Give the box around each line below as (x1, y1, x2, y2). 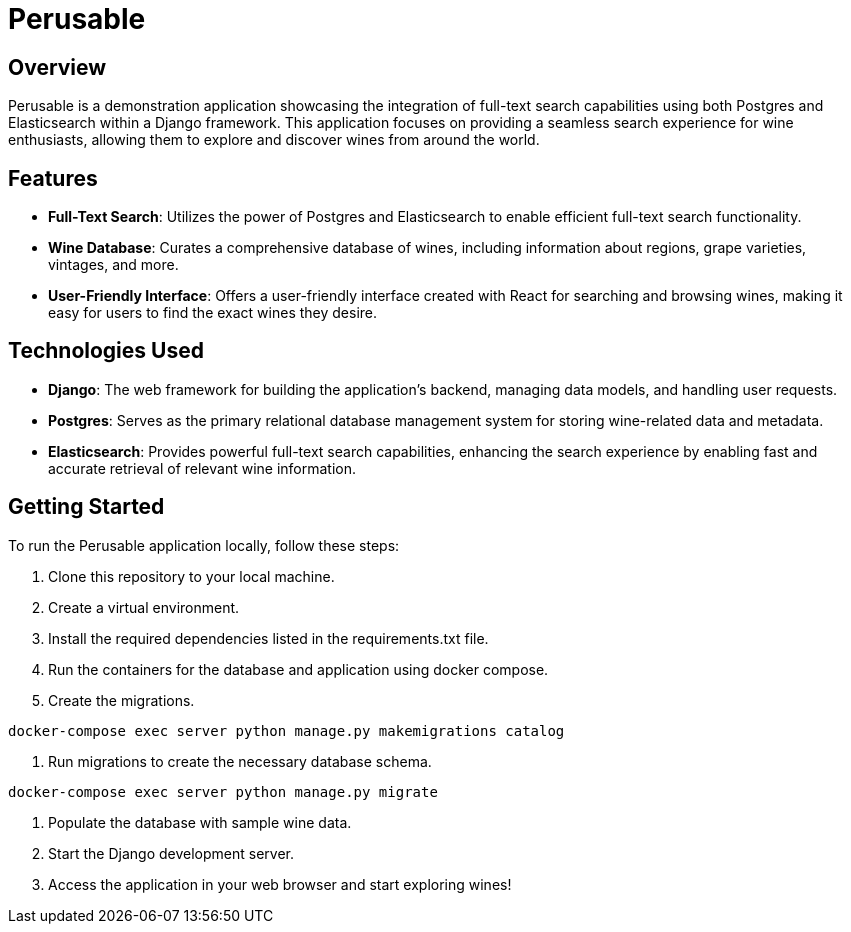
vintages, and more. (48, 256, 179, 274)
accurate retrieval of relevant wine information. (48, 459, 357, 477)
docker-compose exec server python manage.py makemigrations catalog (8, 722, 565, 739)
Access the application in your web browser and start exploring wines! (48, 875, 512, 893)
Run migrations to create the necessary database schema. (48, 752, 432, 770)
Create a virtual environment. (48, 598, 240, 616)
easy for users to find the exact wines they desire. (48, 304, 378, 322)
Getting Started (8, 494, 165, 520)
